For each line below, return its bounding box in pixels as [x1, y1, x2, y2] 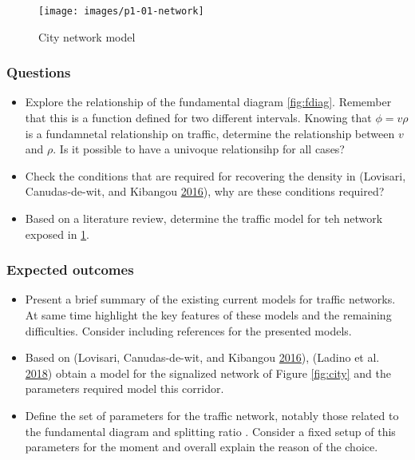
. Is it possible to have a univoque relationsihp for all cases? [53, 141, 345, 157]
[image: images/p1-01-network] [38, 6, 204, 17]
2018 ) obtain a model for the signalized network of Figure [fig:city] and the [25, 364, 391, 381]
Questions [6, 62, 71, 82]
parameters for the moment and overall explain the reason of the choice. [25, 438, 378, 455]
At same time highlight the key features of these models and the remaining [25, 307, 392, 323]
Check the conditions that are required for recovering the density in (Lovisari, [25, 167, 406, 184]
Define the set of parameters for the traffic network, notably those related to [25, 407, 399, 423]
